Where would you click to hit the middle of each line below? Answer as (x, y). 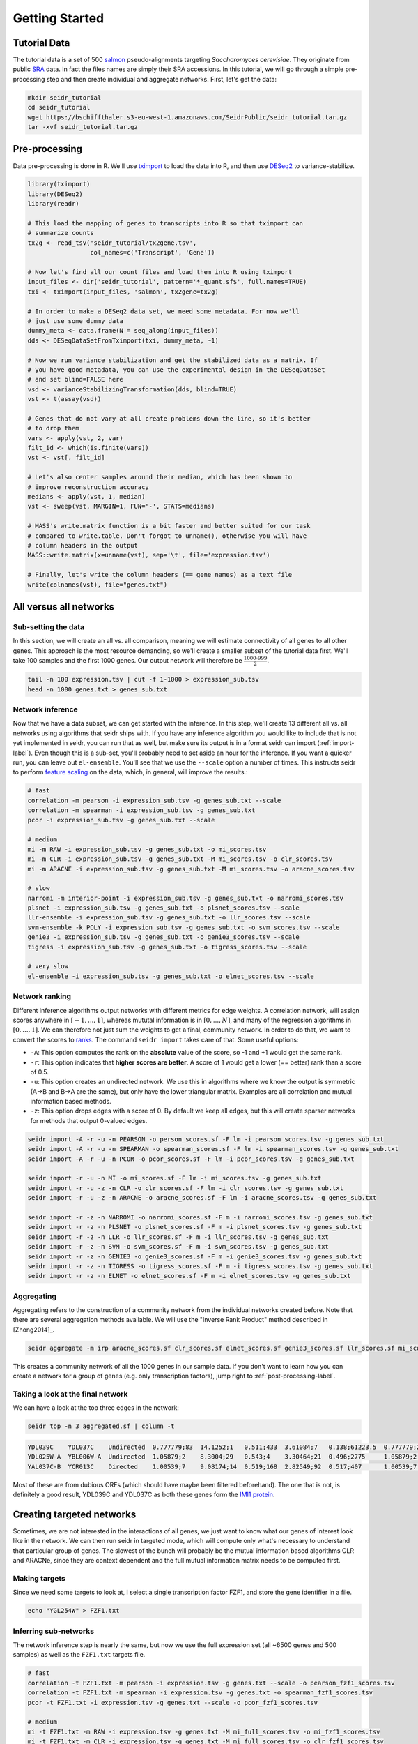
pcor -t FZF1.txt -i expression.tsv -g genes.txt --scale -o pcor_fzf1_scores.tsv (173, 1702)
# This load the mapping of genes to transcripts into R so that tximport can (165, 224)
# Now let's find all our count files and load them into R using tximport (160, 272)
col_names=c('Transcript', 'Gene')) (152, 253)
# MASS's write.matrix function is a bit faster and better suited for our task (169, 526)
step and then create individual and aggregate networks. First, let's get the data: (162, 79)
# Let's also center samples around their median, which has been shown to (160, 477)
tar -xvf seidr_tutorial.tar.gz (83, 127)
